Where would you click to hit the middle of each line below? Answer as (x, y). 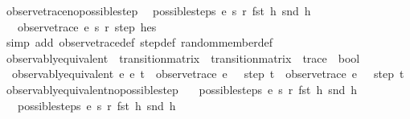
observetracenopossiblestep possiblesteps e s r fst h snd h (158, 10)
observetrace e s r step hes (87, 26)
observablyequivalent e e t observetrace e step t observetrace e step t (208, 74)
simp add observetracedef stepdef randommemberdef (139, 42)
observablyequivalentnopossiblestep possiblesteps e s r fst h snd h (182, 89)
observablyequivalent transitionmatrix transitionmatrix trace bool (183, 57)
